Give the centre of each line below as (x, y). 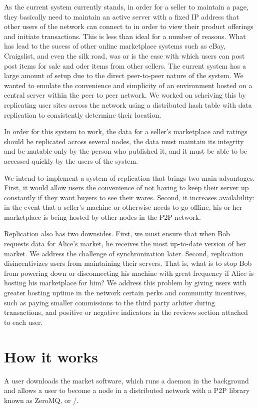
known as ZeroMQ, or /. (41, 400)
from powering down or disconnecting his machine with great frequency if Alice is (129, 273)
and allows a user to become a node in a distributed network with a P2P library (127, 390)
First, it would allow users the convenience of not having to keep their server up (126, 187)
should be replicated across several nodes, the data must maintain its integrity (124, 141)
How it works (51, 356)
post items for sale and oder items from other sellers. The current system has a (125, 65)
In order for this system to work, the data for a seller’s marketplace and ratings (126, 131)
